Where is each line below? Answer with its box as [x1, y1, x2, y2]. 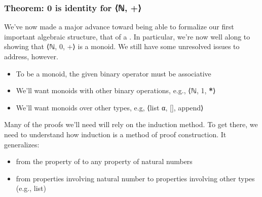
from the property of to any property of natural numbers [16, 156, 193, 167]
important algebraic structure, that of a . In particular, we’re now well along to [4, 31, 250, 42]
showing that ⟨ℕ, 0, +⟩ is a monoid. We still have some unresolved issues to [4, 41, 240, 52]
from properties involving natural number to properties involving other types [16, 173, 255, 183]
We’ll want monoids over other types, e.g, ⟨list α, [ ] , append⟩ [16, 102, 204, 112]
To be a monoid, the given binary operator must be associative [16, 68, 211, 78]
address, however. [4, 51, 58, 61]
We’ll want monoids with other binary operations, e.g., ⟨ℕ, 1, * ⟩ [16, 85, 216, 96]
